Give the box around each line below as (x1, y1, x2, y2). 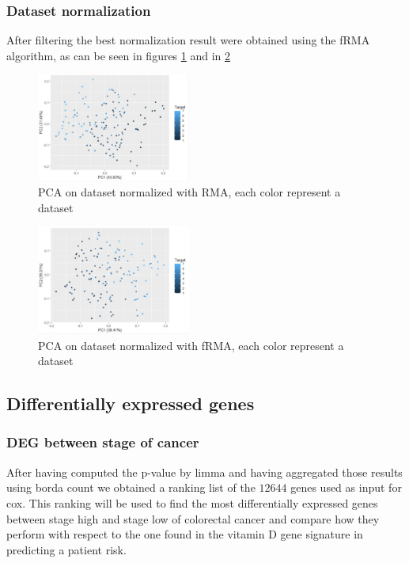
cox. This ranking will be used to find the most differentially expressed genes (6, 494, 378, 511)
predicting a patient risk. (6, 541, 127, 557)
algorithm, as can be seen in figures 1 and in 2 (6, 47, 231, 63)
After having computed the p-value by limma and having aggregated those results (6, 463, 403, 480)
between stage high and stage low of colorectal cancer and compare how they (6, 510, 380, 527)
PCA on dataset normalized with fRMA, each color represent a (38, 337, 344, 353)
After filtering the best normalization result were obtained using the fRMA (6, 32, 370, 48)
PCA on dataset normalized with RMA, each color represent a (38, 184, 341, 200)
